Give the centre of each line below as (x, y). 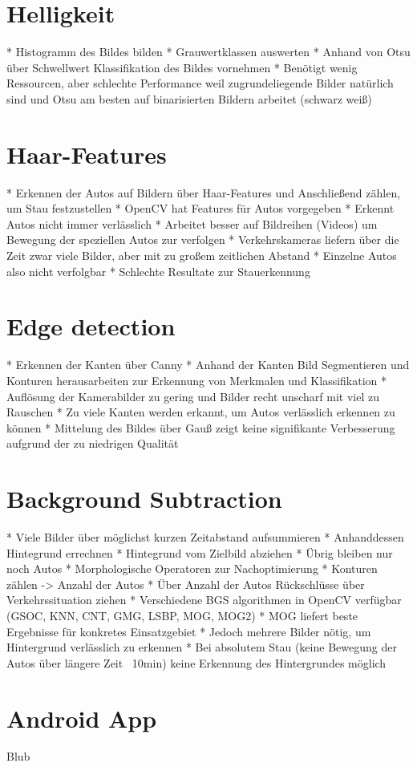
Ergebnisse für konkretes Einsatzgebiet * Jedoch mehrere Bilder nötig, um (189, 631)
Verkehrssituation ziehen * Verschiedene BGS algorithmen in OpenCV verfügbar (204, 600)
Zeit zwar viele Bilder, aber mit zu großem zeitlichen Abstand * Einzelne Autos (202, 255)
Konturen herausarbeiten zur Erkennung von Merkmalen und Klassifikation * (197, 380)
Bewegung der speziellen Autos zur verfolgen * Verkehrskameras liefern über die (203, 239)
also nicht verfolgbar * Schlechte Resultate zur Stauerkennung (158, 271)
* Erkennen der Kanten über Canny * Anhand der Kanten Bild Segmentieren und (208, 365)
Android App (82, 718)
